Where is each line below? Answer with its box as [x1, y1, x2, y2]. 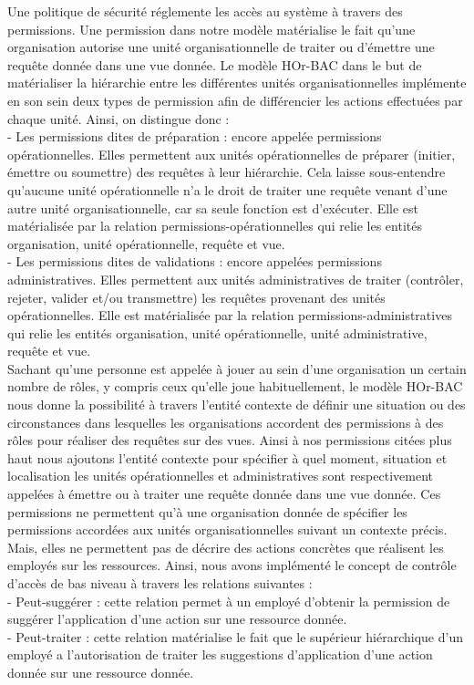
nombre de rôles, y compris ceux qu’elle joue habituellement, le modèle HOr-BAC [7, 377, 463, 396]
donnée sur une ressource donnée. [7, 662, 194, 681]
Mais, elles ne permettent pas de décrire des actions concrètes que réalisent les [7, 537, 444, 556]
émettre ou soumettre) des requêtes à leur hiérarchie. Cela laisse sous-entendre [7, 162, 446, 182]
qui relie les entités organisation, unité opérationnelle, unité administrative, [7, 323, 428, 342]
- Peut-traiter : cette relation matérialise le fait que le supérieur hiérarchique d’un [7, 627, 463, 646]
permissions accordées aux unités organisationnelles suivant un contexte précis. [7, 520, 448, 539]
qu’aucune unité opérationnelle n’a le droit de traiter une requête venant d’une [7, 180, 448, 199]
